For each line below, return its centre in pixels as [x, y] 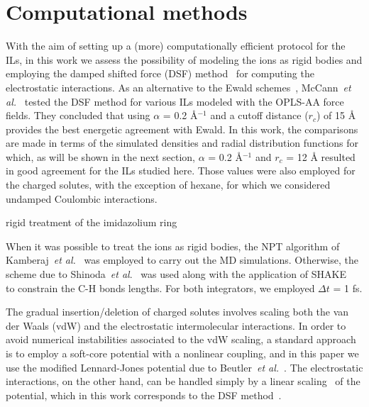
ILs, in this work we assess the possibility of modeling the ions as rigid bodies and [184, 59]
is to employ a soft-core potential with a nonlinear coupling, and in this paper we [182, 353]
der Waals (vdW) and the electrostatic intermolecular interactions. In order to [176, 325]
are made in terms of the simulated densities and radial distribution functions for [182, 143]
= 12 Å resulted [321, 156]
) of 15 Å [336, 115]
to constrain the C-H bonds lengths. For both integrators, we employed [160, 288]
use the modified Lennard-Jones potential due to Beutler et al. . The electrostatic [184, 367]
